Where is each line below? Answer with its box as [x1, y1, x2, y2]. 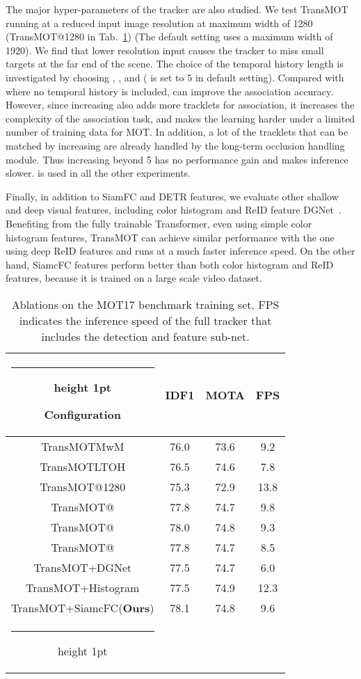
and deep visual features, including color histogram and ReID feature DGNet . [6, 202, 342, 217]
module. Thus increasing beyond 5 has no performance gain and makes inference [6, 152, 348, 166]
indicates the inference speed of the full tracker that [19, 312, 272, 328]
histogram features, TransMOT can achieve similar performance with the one [6, 230, 335, 244]
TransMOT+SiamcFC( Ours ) [11, 599, 154, 616]
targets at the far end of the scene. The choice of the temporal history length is [6, 56, 344, 71]
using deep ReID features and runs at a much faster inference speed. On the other [6, 243, 355, 258]
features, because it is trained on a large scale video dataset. [6, 271, 262, 285]
